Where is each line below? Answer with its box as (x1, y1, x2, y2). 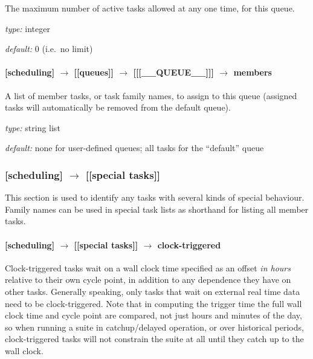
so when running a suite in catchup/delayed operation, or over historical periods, (5, 320, 304, 333)
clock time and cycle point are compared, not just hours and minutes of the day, (5, 309, 302, 322)
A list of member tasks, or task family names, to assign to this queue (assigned (5, 89, 297, 102)
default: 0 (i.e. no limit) (5, 42, 93, 55)
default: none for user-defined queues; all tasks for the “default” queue (5, 141, 264, 154)
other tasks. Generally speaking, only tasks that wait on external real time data (5, 285, 300, 297)
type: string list (5, 121, 60, 134)
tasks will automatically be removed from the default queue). (5, 101, 231, 114)
